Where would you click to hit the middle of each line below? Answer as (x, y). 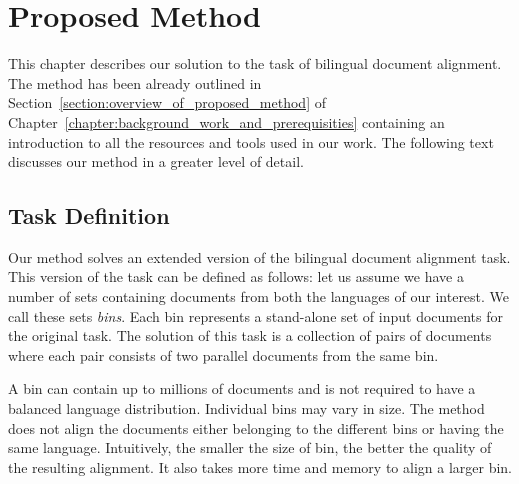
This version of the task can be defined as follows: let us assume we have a (236, 276)
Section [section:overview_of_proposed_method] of (167, 102)
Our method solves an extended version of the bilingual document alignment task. (259, 256)
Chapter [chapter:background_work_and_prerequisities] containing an (226, 121)
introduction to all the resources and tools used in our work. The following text (251, 141)
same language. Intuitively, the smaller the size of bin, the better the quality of (250, 447)
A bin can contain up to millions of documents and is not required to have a (242, 388)
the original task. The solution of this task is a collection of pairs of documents (250, 335)
